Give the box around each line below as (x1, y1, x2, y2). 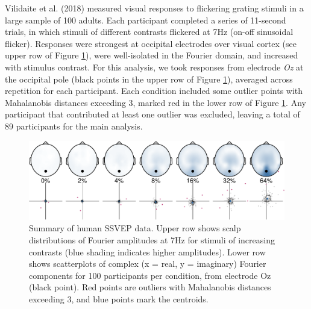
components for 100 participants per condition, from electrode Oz (29, 269, 271, 281)
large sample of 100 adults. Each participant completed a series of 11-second (5, 13, 286, 26)
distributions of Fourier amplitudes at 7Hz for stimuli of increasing (29, 233, 275, 246)
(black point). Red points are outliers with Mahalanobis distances (29, 281, 271, 293)
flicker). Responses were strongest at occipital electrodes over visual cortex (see (5, 37, 297, 49)
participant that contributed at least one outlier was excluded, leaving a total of (5, 108, 300, 120)
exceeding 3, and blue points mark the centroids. (29, 292, 209, 305)
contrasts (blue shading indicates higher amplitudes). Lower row (29, 245, 266, 258)
